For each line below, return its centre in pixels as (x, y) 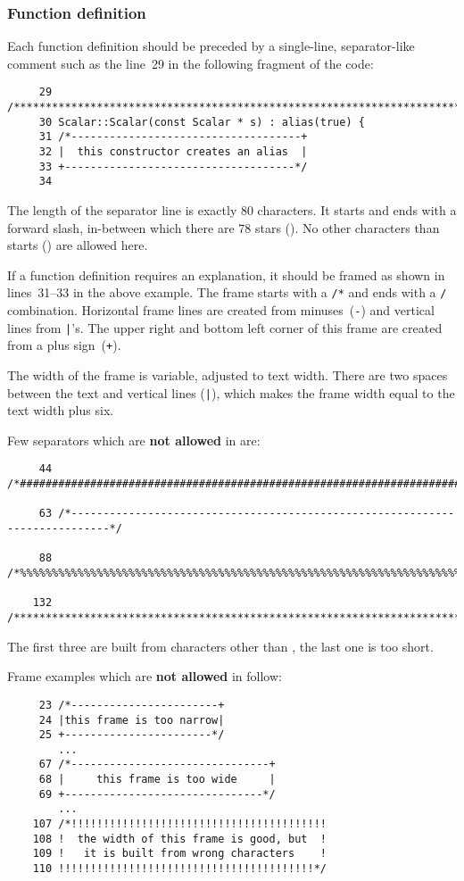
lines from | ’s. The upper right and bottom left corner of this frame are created (225, 327)
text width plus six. (61, 410)
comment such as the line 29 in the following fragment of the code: (191, 63)
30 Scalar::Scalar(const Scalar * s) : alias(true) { (202, 122)
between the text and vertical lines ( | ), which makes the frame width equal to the (231, 392)
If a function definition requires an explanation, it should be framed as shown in (226, 274)
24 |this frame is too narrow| (132, 720)
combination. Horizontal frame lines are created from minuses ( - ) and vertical (221, 310)
